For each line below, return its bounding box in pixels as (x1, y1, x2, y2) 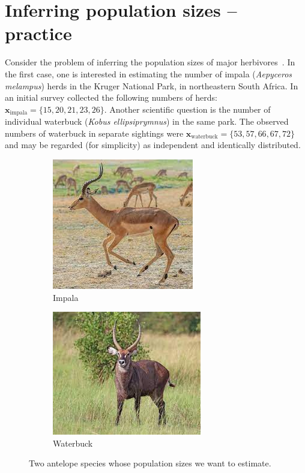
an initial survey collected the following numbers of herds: (5, 91, 217, 104)
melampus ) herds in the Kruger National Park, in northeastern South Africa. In (5, 79, 298, 92)
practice (5, 21, 72, 46)
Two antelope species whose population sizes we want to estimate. (29, 457, 271, 469)
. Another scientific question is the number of (104, 103, 271, 115)
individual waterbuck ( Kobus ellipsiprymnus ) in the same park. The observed (5, 115, 289, 128)
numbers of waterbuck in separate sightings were (5, 126, 184, 139)
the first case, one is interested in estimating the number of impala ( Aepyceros (5, 67, 292, 80)
